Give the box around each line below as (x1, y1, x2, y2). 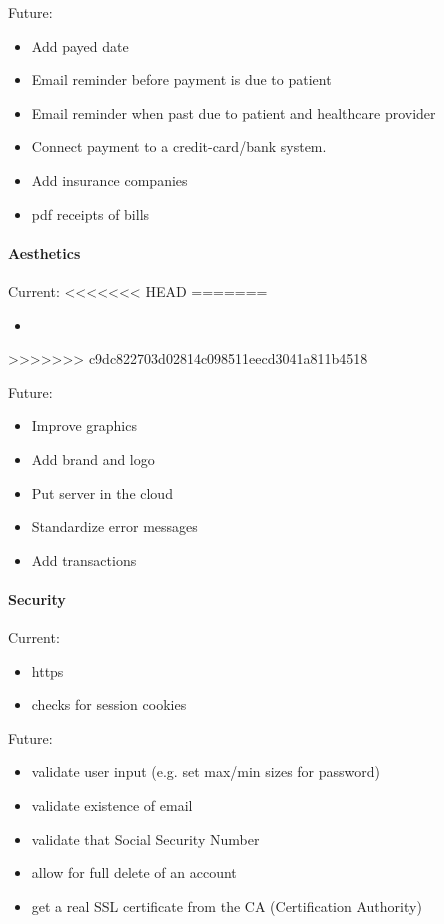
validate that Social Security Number (31, 828, 260, 849)
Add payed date (31, 35, 129, 56)
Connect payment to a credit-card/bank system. (31, 136, 327, 157)
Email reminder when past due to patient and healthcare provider (31, 102, 436, 123)
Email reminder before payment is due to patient (31, 69, 332, 90)
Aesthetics (8, 242, 81, 263)
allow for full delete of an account (31, 862, 237, 883)
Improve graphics (31, 415, 137, 436)
